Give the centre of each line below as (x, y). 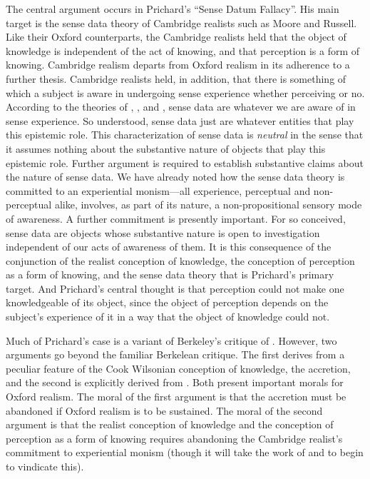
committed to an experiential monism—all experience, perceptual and (158, 190)
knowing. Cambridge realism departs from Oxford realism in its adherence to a (178, 65)
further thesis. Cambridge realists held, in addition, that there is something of (176, 78)
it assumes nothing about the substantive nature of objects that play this (166, 148)
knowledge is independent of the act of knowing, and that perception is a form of (183, 50)
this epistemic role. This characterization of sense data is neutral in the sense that (185, 135)
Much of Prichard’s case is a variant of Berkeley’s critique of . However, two (171, 340)
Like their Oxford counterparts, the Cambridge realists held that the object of (176, 37)
